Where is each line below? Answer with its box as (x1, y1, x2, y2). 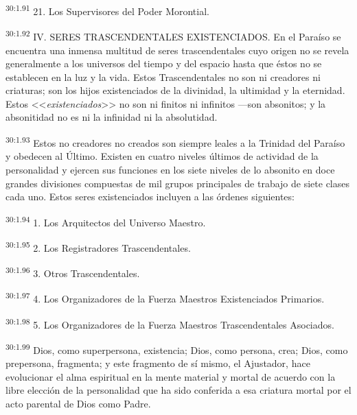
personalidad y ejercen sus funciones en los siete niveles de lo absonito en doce (5, 162, 335, 176)
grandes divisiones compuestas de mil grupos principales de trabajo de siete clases (5, 176, 350, 190)
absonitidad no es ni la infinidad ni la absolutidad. (5, 110, 218, 124)
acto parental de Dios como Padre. (5, 396, 151, 410)
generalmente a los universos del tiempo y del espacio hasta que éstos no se (5, 56, 322, 71)
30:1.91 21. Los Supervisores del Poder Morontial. (5, 2, 209, 18)
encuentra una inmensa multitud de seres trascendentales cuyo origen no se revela (5, 43, 349, 57)
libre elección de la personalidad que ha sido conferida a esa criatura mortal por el (5, 383, 352, 397)
